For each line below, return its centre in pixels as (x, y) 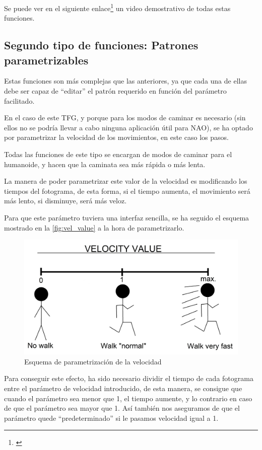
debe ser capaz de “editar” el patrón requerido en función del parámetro (115, 91)
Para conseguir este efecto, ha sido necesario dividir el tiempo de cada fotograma (129, 378)
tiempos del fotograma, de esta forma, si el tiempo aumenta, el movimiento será (127, 191)
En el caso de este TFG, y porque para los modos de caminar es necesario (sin (125, 118)
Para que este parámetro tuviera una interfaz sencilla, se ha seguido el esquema (127, 217)
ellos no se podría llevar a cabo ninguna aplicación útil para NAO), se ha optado (128, 127)
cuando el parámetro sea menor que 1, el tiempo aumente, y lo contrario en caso (128, 398)
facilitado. (19, 100)
